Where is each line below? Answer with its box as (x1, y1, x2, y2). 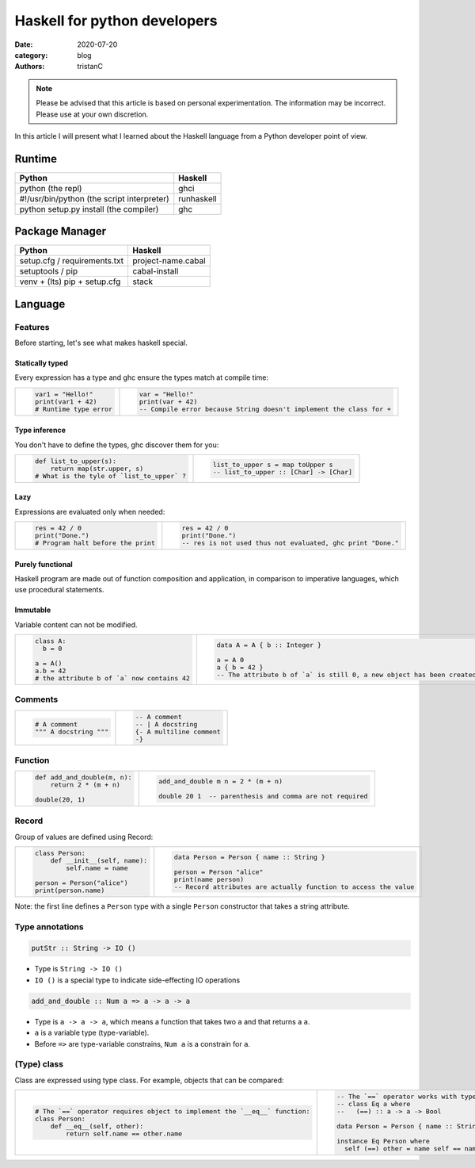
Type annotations (14, 921, 84, 932)
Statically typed (14, 358, 69, 368)
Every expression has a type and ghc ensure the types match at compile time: (14, 373, 269, 382)
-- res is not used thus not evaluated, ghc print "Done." (181, 539, 399, 547)
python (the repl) (19, 182, 82, 193)
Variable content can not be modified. (14, 619, 138, 630)
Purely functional (14, 559, 73, 569)
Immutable (14, 605, 51, 615)
